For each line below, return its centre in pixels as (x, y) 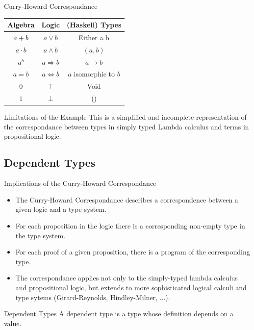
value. (13, 323)
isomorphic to (94, 74)
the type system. (40, 235)
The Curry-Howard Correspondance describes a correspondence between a (127, 199)
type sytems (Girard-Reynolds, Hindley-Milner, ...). (93, 297)
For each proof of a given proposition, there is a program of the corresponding (133, 252)
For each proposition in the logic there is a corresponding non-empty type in (130, 226)
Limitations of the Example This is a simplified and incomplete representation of (125, 117)
